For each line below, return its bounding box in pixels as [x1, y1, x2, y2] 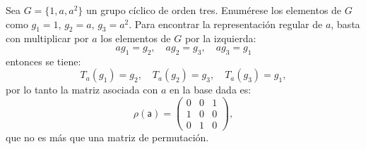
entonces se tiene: [6, 53, 81, 68]
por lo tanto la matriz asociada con [6, 82, 158, 97]
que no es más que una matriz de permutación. [6, 130, 209, 145]
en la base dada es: [169, 82, 252, 97]
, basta [331, 16, 360, 31]
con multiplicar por [6, 31, 89, 46]
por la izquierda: [184, 31, 256, 46]
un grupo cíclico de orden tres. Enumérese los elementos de [85, 3, 342, 17]
